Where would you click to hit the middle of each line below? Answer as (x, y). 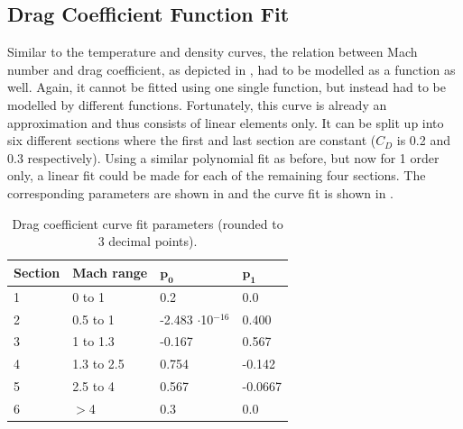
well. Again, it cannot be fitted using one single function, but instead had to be (227, 87)
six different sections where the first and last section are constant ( (192, 140)
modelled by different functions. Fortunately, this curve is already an (197, 104)
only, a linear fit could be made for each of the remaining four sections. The (217, 175)
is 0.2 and (423, 140)
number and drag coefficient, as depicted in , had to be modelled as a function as (231, 69)
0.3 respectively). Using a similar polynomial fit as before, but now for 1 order (223, 157)
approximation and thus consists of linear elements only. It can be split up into (226, 122)
